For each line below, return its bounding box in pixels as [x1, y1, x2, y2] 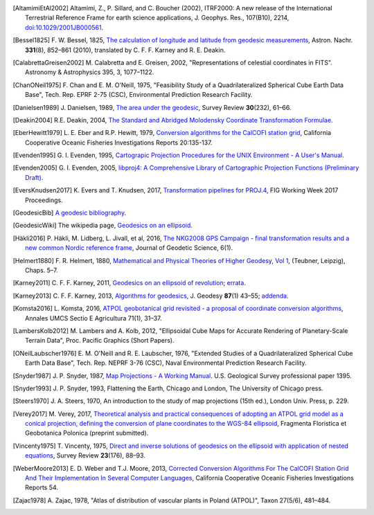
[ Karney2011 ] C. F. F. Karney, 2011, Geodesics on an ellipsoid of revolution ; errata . [12, 279, 246, 287]
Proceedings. [25, 196, 63, 204]
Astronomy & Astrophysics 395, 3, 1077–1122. [25, 68, 154, 76]
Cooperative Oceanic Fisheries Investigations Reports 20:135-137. [25, 138, 213, 147]
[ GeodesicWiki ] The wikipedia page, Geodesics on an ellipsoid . [12, 222, 193, 230]
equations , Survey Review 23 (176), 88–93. [25, 451, 145, 460]
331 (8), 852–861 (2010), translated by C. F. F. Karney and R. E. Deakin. [25, 46, 226, 54]
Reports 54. [25, 483, 59, 491]
